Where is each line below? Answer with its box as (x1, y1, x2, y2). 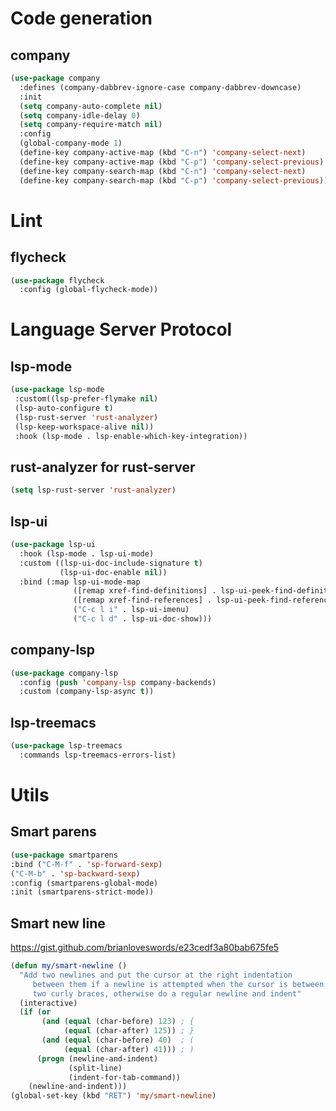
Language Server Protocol (10, 318, 233, 341)
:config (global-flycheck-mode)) (19, 285, 159, 295)
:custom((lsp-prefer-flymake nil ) (14, 394, 159, 404)
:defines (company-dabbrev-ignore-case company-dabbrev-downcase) (19, 82, 302, 92)
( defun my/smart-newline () (10, 961, 128, 971)
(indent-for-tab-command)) (68, 1072, 182, 1082)
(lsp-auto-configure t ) (14, 403, 114, 413)
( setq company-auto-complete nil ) (19, 101, 163, 111)
